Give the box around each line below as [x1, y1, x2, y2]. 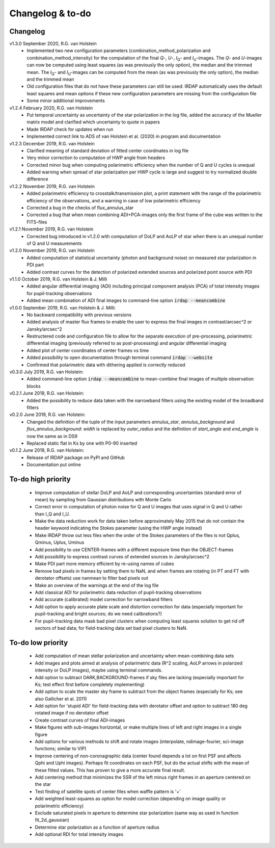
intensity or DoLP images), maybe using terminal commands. [35, 667, 163, 673]
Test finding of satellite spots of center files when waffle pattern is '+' [35, 788, 181, 794]
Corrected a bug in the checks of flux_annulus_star [26, 204, 134, 211]
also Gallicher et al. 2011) [35, 696, 87, 702]
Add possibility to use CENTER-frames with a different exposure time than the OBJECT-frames [35, 546, 234, 553]
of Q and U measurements [26, 240, 82, 246]
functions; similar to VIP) [35, 746, 87, 752]
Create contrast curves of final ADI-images [35, 717, 125, 723]
